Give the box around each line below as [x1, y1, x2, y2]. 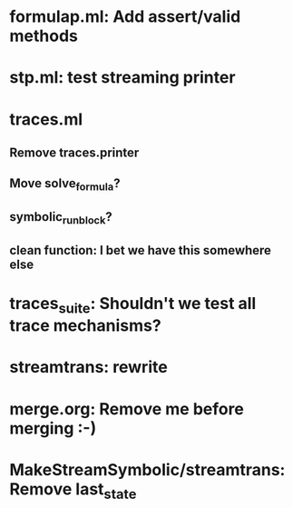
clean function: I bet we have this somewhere [9, 243, 272, 258]
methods [9, 25, 79, 46]
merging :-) [9, 418, 97, 438]
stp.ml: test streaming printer [9, 67, 236, 88]
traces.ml [9, 109, 83, 129]
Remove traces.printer [9, 144, 140, 160]
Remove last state [9, 479, 137, 503]
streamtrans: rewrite [9, 357, 168, 378]
